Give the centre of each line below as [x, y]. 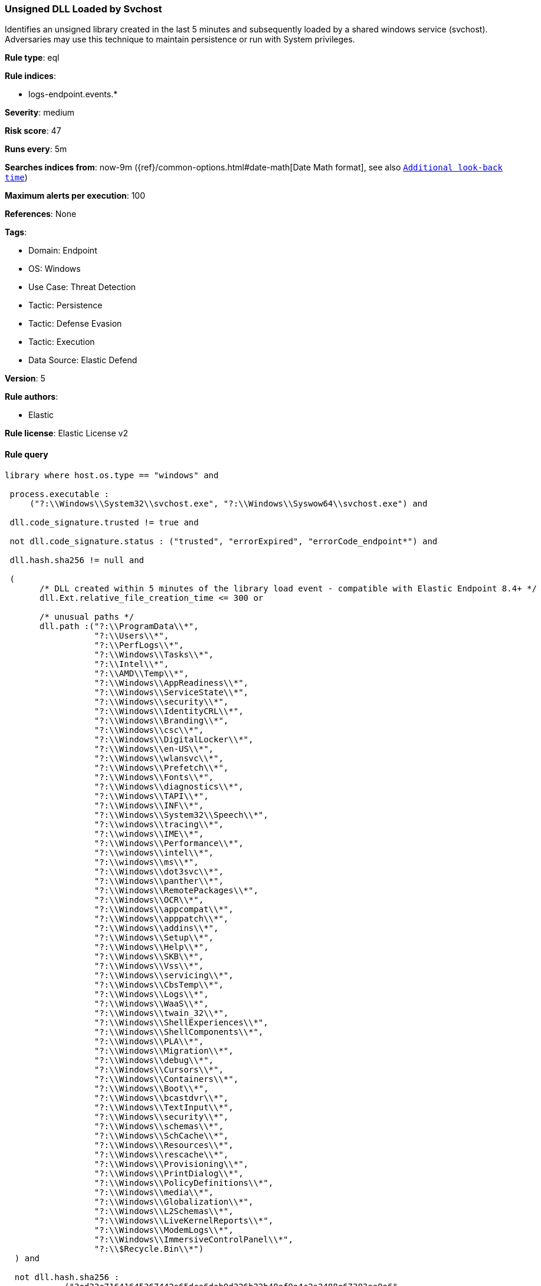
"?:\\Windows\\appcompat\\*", [164, 909]
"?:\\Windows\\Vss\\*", [149, 966]
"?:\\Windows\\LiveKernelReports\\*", [184, 1220]
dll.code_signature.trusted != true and [104, 522]
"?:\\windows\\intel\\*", [154, 852]
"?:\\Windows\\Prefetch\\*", [161, 767]
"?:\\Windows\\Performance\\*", [169, 843]
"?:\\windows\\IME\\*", [149, 833]
